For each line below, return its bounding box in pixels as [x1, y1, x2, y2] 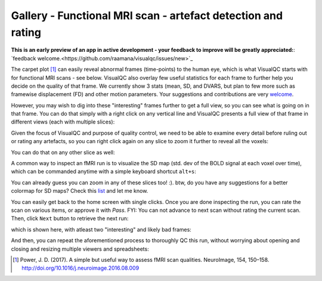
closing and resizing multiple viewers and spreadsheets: [11, 245, 149, 252]
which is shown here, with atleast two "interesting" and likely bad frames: [11, 226, 192, 233]
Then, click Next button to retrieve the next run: [11, 215, 129, 222]
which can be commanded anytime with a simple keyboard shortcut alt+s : [11, 168, 197, 175]
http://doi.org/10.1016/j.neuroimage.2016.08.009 [21, 264, 140, 271]
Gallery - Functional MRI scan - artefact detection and [11, 9, 283, 22]
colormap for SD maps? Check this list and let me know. [11, 187, 148, 194]
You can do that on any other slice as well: [11, 149, 115, 156]
